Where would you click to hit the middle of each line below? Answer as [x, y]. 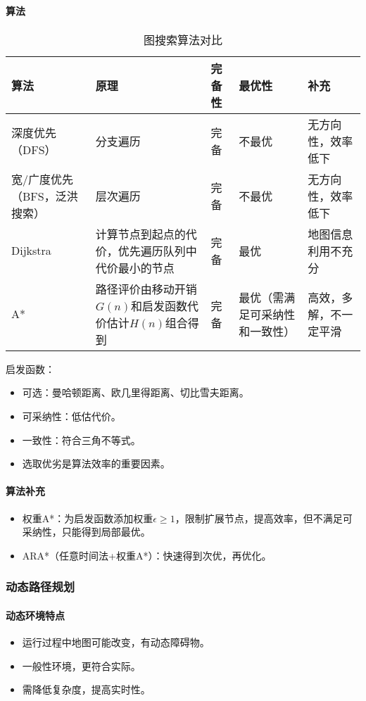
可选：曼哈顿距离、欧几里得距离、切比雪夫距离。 [135, 392]
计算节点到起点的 [140, 234]
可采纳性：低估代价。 [71, 416]
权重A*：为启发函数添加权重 [88, 518]
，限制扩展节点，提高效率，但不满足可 [264, 518]
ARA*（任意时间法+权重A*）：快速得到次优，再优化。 [147, 555]
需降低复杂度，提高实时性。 [86, 689]
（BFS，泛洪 [45, 196]
